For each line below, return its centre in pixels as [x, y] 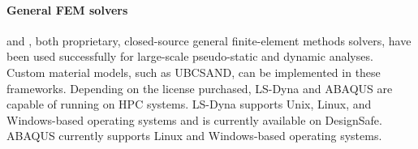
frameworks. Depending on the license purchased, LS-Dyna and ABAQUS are [200, 88]
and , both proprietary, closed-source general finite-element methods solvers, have [209, 40]
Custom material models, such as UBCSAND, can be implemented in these [194, 72]
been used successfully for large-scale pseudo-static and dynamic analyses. [190, 56]
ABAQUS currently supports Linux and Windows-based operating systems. [194, 136]
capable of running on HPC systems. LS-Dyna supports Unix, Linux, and [189, 104]
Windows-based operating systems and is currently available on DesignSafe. [194, 119]
